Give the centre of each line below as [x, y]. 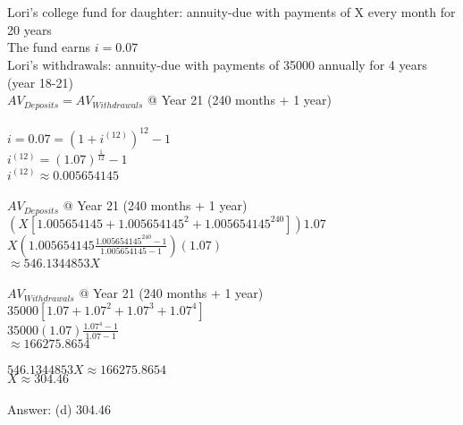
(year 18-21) [40, 82]
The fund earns [49, 47]
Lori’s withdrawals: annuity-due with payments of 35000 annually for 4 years [217, 64]
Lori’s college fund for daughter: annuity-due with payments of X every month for [231, 12]
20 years [29, 29]
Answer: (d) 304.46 [59, 408]
